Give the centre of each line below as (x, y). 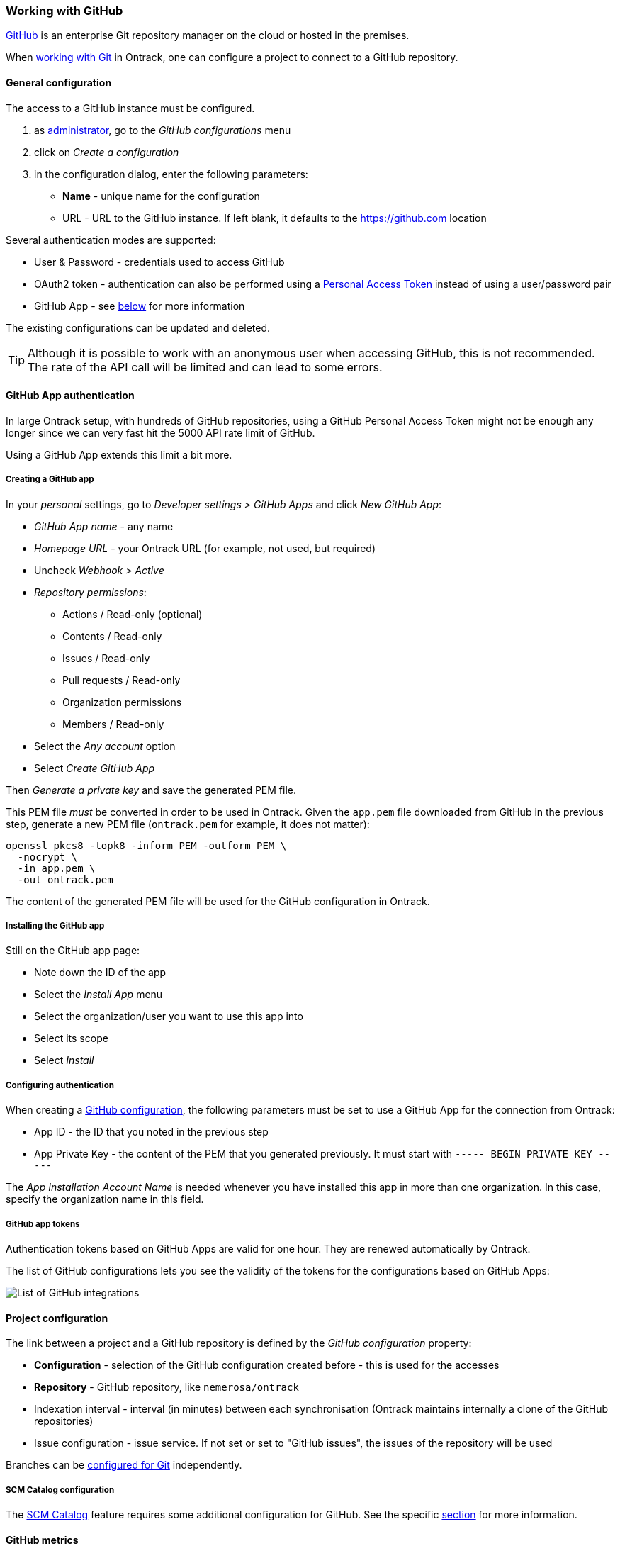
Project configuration (57, 1318)
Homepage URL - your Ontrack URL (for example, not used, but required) (205, 548)
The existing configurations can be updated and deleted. (138, 327)
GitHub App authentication (70, 396)
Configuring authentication (60, 1085)
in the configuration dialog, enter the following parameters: (171, 174)
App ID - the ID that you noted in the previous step (151, 1132)
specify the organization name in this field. (105, 1199)
